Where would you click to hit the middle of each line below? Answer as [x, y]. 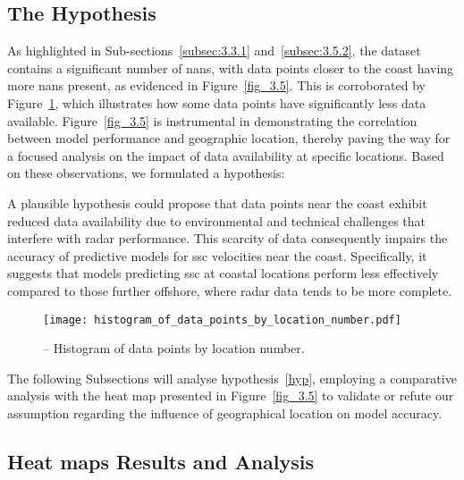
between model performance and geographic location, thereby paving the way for [229, 138]
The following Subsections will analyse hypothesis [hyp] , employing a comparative [232, 378]
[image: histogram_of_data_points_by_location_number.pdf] [222, 320]
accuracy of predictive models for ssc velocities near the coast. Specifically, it [217, 255]
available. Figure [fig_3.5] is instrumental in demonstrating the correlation [212, 120]
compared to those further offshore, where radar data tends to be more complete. [230, 290]
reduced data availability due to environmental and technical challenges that [217, 220]
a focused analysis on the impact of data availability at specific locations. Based [226, 155]
